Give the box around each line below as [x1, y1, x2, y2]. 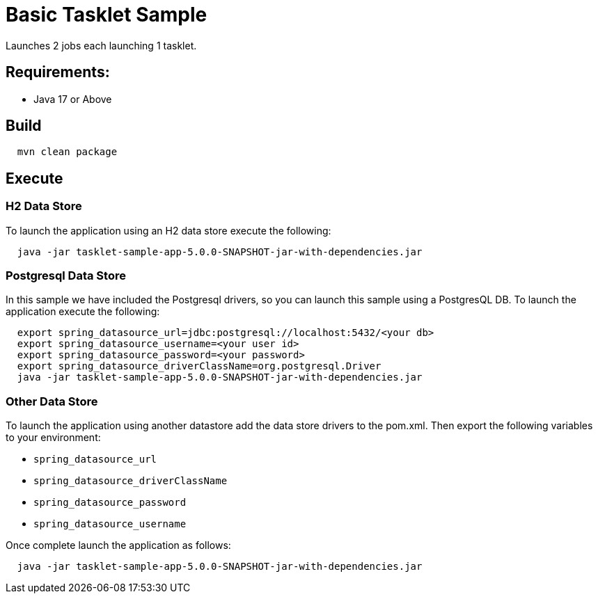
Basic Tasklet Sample [6, 3, 207, 26]
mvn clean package [17, 146, 118, 158]
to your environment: [6, 431, 101, 444]
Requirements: [6, 63, 110, 81]
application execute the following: [6, 305, 160, 318]
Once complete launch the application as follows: [6, 539, 231, 552]
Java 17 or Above [33, 93, 112, 105]
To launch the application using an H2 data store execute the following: [6, 224, 331, 237]
